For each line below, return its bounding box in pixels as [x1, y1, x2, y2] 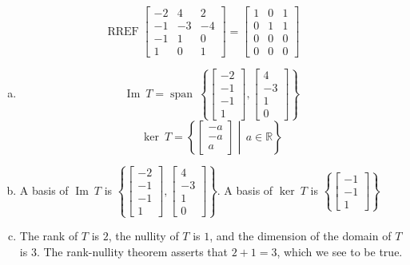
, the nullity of [108, 227, 179, 244]
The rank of [19, 227, 78, 244]
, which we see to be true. [277, 243, 403, 259]
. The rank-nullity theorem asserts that [36, 243, 228, 259]
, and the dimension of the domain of [209, 227, 392, 244]
